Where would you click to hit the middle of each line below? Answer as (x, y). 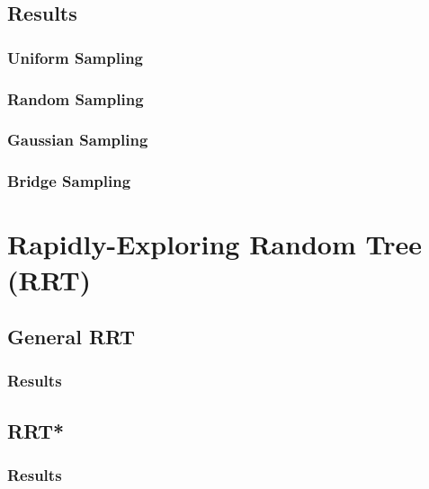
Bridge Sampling (69, 181)
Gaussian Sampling (78, 140)
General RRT (71, 337)
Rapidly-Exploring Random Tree (214, 244)
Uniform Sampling (76, 57)
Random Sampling (76, 98)
